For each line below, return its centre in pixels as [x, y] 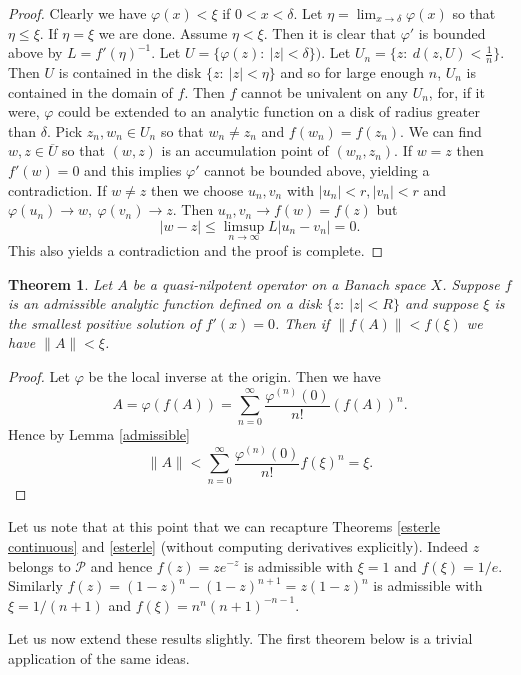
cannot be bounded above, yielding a [317, 169]
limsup [244, 226]
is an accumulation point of [245, 150]
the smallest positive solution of [104, 322]
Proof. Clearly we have [77, 13]
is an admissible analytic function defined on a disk [165, 303]
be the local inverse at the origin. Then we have [234, 375]
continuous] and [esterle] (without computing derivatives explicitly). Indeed [238, 545]
